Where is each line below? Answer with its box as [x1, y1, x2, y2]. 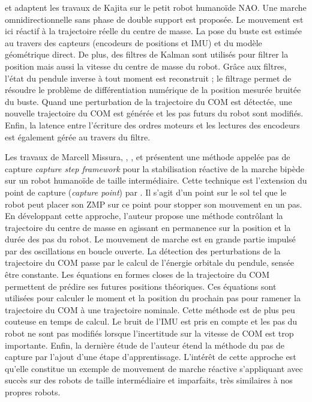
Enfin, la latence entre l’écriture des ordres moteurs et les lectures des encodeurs [5, 118, 300, 131]
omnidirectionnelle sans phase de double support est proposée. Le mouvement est [5, 13, 304, 25]
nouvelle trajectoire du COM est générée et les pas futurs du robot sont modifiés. [5, 107, 304, 119]
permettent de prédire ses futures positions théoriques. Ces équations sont [5, 280, 277, 292]
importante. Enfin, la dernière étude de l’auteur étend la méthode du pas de [5, 338, 284, 351]
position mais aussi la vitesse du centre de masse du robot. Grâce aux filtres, [5, 59, 287, 72]
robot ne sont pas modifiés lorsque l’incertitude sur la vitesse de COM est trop [5, 327, 294, 340]
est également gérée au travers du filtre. [5, 130, 151, 143]
